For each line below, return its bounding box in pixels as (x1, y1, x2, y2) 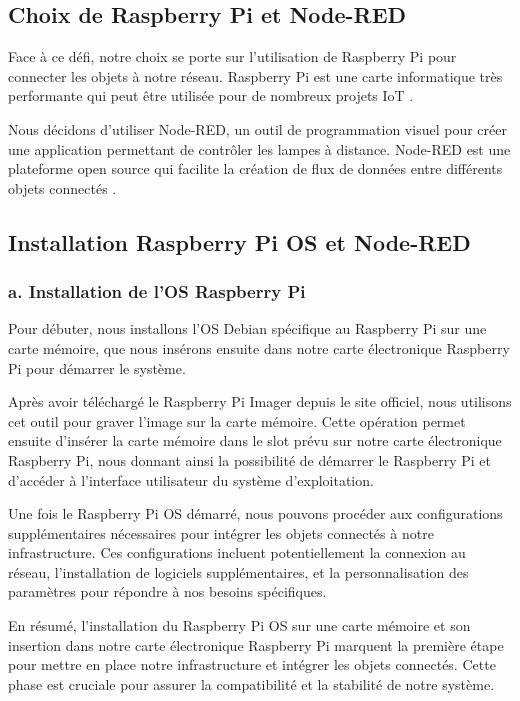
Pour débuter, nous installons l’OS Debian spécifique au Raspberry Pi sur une (8, 318, 487, 339)
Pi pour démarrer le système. (8, 357, 186, 378)
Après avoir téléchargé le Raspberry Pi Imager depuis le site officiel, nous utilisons (8, 391, 512, 412)
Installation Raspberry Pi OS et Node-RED (8, 226, 471, 257)
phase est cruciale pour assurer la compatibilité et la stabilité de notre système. (8, 673, 495, 694)
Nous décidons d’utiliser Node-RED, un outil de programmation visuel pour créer (8, 118, 507, 139)
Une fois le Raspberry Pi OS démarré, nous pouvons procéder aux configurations (8, 503, 503, 524)
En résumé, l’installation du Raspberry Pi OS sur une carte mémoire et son (8, 615, 471, 636)
